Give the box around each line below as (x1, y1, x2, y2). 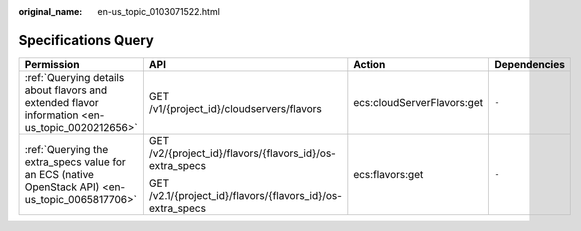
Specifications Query (18, 31, 155, 49)
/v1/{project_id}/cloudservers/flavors (148, 101, 322, 115)
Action (353, 57, 386, 71)
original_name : (18, 6, 83, 17)
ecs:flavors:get (353, 167, 424, 181)
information (24, 108, 79, 122)
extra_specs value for (24, 155, 127, 169)
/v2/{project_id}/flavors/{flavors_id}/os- (148, 146, 337, 160)
